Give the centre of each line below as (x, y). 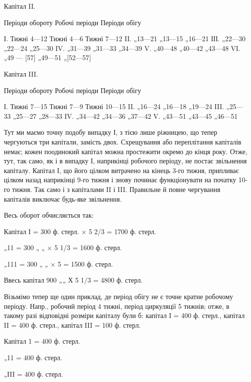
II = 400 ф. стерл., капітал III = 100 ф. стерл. (72, 325)
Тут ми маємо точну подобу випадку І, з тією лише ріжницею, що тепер (111, 132)
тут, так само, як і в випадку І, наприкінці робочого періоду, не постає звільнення (125, 161)
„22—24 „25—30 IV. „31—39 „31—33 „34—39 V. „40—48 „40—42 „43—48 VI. (122, 48)
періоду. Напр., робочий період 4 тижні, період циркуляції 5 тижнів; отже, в (117, 306)
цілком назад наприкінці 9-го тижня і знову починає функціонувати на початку (120, 180)
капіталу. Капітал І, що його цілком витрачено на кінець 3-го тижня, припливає (121, 170)
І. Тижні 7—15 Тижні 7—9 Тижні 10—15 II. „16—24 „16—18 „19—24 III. (114, 106)
